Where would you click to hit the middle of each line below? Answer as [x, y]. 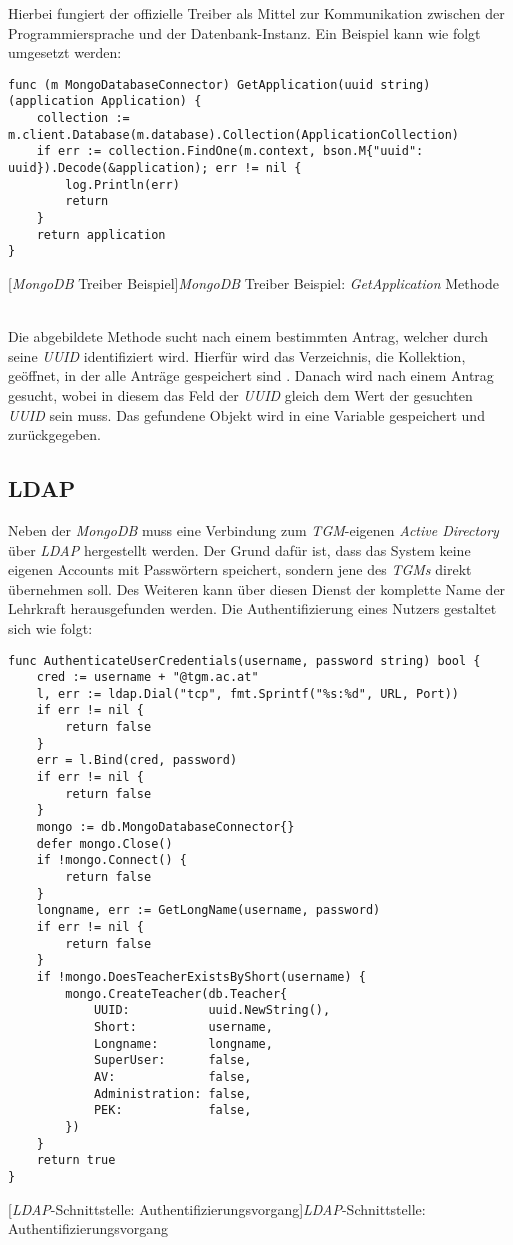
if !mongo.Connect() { [111, 860]
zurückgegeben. [54, 434]
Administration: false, [172, 1093]
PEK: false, [172, 1110]
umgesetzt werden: [65, 52]
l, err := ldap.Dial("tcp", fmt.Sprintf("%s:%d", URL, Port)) [248, 693]
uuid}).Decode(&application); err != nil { [155, 168]
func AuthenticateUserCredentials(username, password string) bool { [244, 660]
